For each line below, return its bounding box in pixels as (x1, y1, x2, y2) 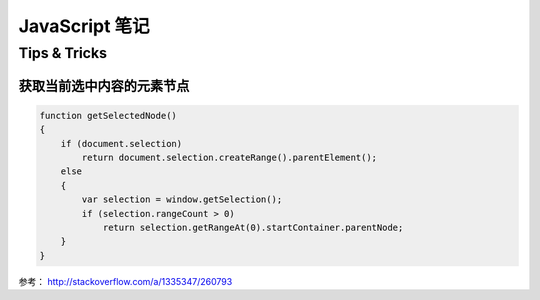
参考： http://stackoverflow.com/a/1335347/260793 (18, 275, 233, 287)
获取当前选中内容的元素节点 (18, 77, 190, 94)
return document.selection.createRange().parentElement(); (81, 151, 378, 163)
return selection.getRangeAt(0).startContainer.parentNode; (102, 221, 404, 233)
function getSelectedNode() (39, 110, 177, 121)
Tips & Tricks (18, 44, 107, 62)
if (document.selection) (60, 138, 183, 149)
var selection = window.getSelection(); (81, 194, 283, 205)
